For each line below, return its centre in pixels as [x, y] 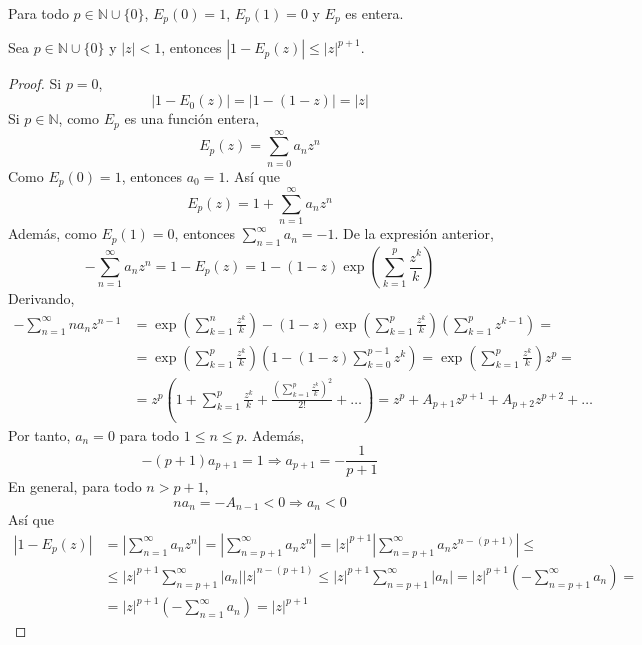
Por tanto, [39, 434]
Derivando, [41, 298]
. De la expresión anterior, [414, 233]
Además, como [52, 233]
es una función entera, [192, 118]
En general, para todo [75, 486]
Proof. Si [35, 83]
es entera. [374, 13]
